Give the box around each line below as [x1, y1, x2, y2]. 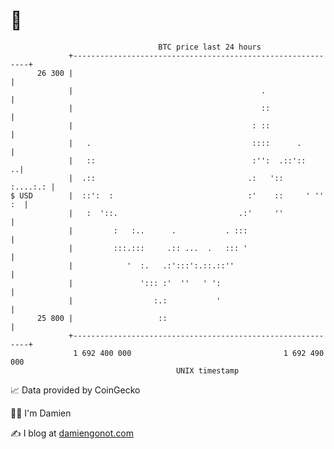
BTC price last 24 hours [158, 42, 262, 52]
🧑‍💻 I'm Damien [10, 407, 72, 419]
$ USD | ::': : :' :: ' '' [10, 190, 325, 201]
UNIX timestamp [175, 365, 240, 376]
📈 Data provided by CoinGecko [10, 384, 141, 396]
